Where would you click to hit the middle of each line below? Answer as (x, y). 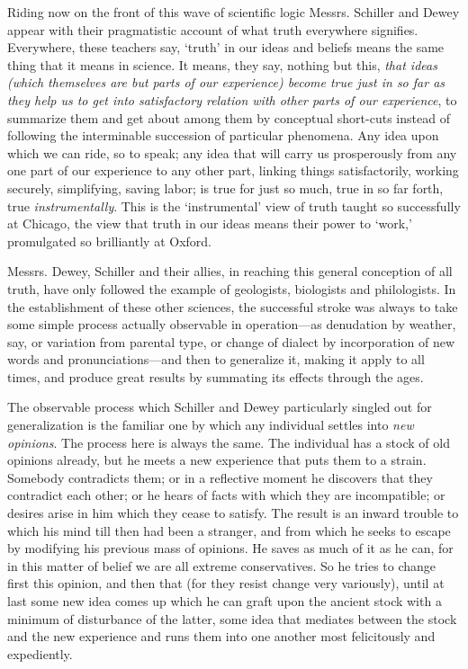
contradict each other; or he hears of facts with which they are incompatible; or (226, 495)
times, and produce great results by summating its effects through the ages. (216, 376)
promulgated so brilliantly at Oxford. (109, 241)
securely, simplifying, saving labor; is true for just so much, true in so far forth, (225, 187)
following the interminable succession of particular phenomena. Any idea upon (223, 135)
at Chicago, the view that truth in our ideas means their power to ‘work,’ (210, 223)
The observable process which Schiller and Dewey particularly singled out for (220, 407)
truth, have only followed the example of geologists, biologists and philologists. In (232, 288)
